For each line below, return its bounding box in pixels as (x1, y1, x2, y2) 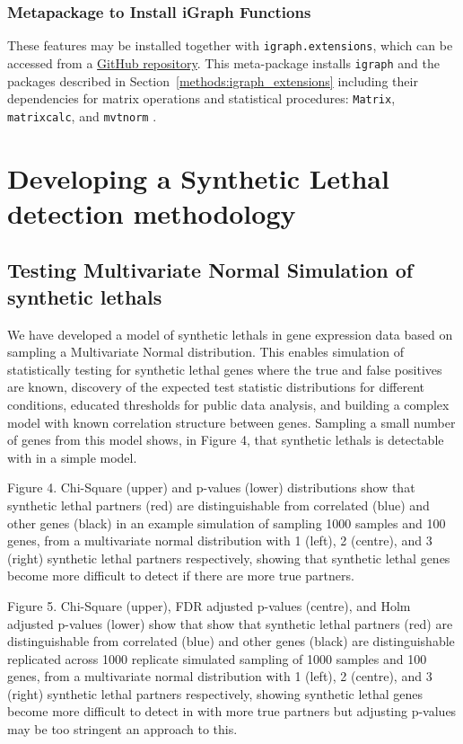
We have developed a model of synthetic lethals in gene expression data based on (7, 324, 453, 343)
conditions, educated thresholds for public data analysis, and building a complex (7, 394, 450, 413)
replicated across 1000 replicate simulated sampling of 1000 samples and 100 (7, 649, 427, 668)
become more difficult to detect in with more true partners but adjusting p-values (7, 702, 457, 721)
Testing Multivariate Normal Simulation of (7, 256, 414, 284)
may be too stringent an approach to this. (7, 720, 238, 739)
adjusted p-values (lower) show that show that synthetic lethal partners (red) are (7, 614, 453, 633)
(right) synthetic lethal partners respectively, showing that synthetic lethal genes (7, 548, 450, 567)
